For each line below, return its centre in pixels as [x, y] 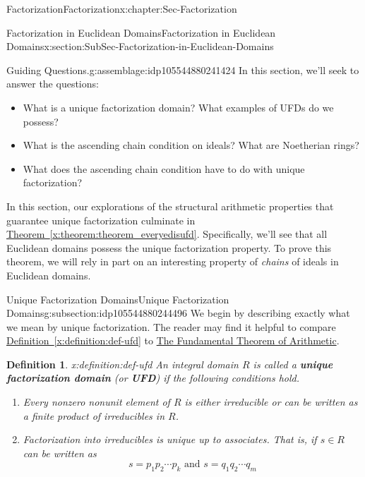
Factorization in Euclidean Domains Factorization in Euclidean [141, 32]
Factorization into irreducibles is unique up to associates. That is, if [170, 439]
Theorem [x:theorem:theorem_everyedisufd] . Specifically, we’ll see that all [167, 234]
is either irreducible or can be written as [271, 402]
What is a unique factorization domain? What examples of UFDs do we [178, 107]
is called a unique [293, 364]
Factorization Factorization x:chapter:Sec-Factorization [122, 8]
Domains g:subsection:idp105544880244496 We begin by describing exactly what [178, 313]
